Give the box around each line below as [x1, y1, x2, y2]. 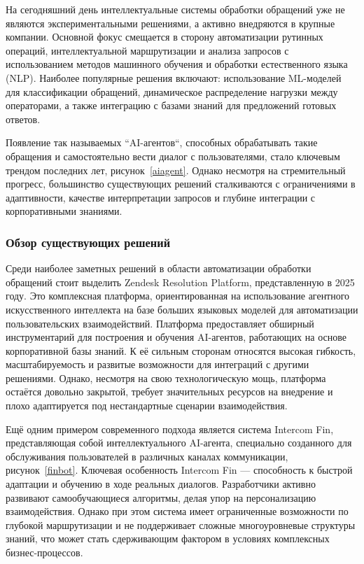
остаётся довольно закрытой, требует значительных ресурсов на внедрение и [6, 384, 333, 399]
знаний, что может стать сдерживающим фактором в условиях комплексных [6, 531, 330, 546]
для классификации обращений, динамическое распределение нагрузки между [6, 84, 338, 99]
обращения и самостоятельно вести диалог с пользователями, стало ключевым [6, 148, 340, 163]
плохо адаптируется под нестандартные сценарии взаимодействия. [6, 398, 288, 413]
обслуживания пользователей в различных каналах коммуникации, [6, 449, 288, 463]
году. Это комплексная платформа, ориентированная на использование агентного [6, 288, 350, 303]
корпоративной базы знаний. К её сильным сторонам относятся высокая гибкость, [6, 343, 356, 358]
